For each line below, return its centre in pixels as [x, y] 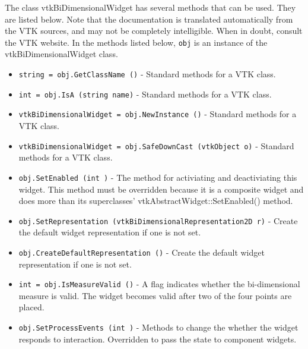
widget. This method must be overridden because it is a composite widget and [161, 189]
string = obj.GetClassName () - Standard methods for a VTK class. [147, 74]
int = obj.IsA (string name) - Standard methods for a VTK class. [145, 94]
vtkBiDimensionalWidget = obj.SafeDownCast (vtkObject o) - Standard [156, 145]
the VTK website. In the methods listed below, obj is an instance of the [136, 42]
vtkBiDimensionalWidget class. [61, 54]
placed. [31, 307]
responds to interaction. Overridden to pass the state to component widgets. [158, 339]
